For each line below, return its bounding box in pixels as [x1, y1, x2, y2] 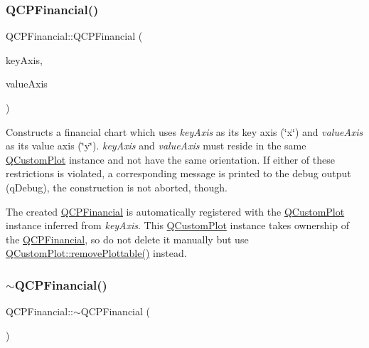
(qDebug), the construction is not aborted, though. [6, 179, 228, 194]
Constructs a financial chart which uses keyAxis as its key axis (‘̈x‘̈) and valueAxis [6, 124, 363, 139]
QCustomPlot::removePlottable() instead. [6, 246, 187, 260]
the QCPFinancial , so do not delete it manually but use [6, 231, 249, 246]
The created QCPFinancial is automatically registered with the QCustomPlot [6, 204, 345, 218]
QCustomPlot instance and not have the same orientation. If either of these [6, 152, 335, 167]
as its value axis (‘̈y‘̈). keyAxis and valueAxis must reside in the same [6, 138, 306, 153]
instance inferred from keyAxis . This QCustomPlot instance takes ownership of [6, 218, 350, 233]
